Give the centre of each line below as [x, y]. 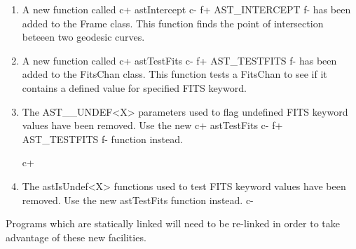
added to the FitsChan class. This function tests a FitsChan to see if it [174, 74]
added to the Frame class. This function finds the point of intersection [173, 23]
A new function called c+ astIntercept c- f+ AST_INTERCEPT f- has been [186, 9]
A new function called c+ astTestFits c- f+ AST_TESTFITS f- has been [179, 60]
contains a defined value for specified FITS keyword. [134, 87]
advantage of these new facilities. [76, 237]
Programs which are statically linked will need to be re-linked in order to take [173, 223]
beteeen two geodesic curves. [83, 37]
